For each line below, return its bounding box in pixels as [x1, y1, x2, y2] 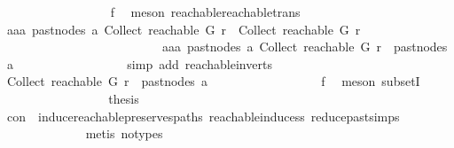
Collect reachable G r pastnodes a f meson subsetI [6, 72, 420, 90]
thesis [108, 89, 139, 107]
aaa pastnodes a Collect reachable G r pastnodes [161, 37, 448, 56]
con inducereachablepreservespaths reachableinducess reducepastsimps [6, 106, 400, 125]
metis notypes [85, 124, 163, 143]
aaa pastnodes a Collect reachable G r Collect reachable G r [6, 19, 361, 38]
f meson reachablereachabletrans [110, 3, 301, 20]
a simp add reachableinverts [6, 54, 272, 73]
